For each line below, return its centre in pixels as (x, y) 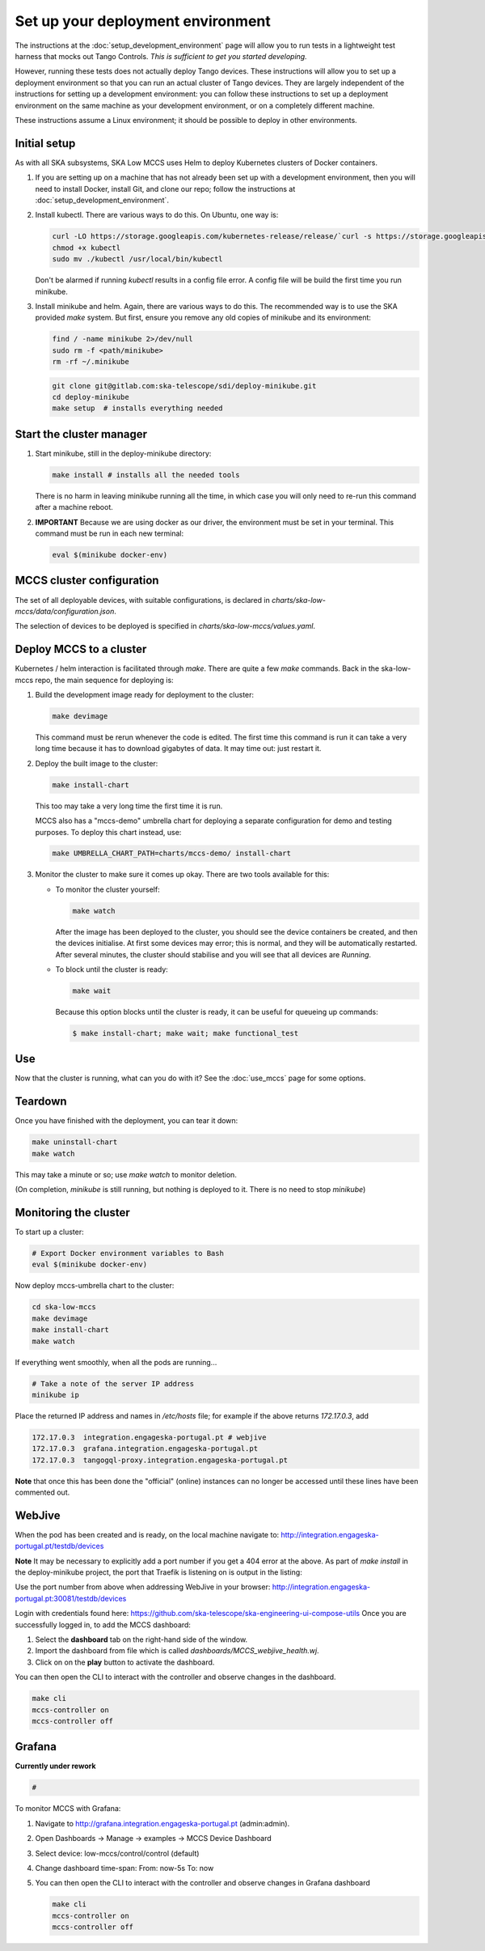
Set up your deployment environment (143, 21)
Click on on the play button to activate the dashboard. (125, 1662)
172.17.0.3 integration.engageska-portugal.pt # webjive (149, 1437)
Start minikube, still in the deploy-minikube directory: (123, 453)
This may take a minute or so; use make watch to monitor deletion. (126, 1174)
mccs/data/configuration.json (65, 611)
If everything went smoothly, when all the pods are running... (116, 1362)
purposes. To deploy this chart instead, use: (108, 832)
